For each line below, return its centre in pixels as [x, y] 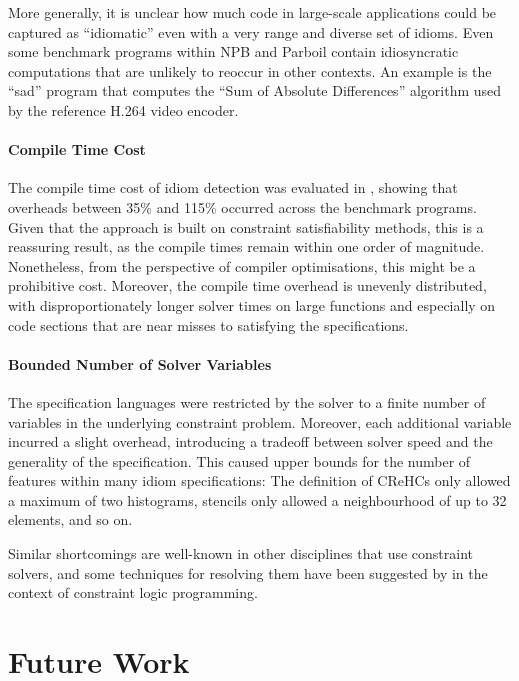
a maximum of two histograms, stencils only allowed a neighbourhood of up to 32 [257, 499]
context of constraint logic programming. [133, 592]
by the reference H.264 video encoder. [123, 109]
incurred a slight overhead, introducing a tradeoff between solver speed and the [250, 441]
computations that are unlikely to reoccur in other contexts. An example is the [250, 70]
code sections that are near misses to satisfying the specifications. [208, 324]
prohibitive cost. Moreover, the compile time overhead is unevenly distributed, [247, 285]
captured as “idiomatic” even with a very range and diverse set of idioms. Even [251, 31]
